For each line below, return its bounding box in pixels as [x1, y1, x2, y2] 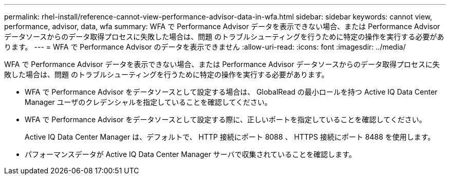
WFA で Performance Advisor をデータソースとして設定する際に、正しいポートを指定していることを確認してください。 [25, 115, 426, 124]
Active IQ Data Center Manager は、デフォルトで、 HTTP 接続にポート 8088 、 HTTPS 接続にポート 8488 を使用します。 [25, 132, 435, 141]
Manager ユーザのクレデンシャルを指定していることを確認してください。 [25, 98, 272, 106]
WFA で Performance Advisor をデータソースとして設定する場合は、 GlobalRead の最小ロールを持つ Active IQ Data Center [25, 87, 438, 96]
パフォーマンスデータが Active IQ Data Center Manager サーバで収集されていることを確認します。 [25, 150, 356, 159]
